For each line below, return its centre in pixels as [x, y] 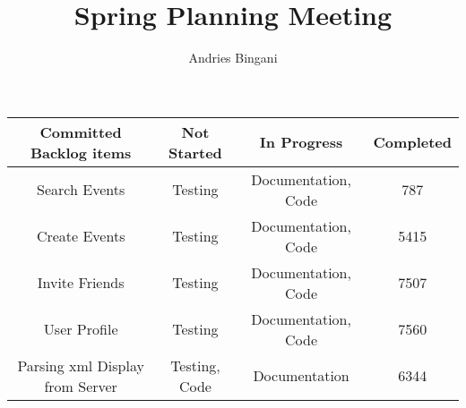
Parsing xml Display [81, 365]
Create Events [81, 236]
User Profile [81, 329]
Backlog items [81, 152]
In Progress [301, 142]
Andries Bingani [233, 58]
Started [195, 152]
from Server [81, 386]
